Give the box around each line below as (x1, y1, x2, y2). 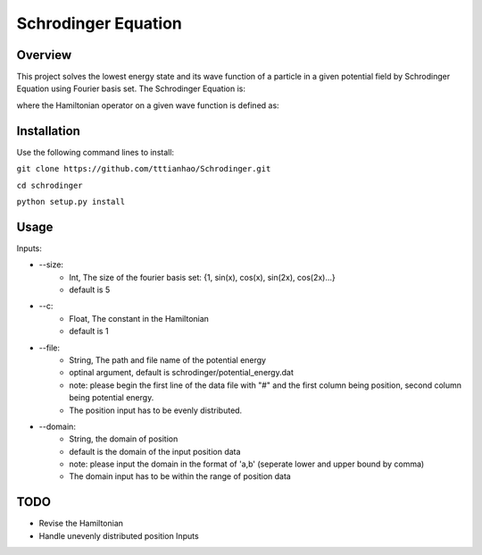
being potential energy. (69, 392, 154, 403)
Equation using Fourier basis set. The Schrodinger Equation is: (16, 83, 245, 94)
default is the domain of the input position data (69, 446, 241, 457)
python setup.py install (16, 197, 125, 206)
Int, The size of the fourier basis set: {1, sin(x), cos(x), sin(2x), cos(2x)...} (69, 272, 337, 282)
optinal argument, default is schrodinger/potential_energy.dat (69, 367, 294, 378)
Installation (16, 123, 80, 139)
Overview (16, 47, 72, 63)
